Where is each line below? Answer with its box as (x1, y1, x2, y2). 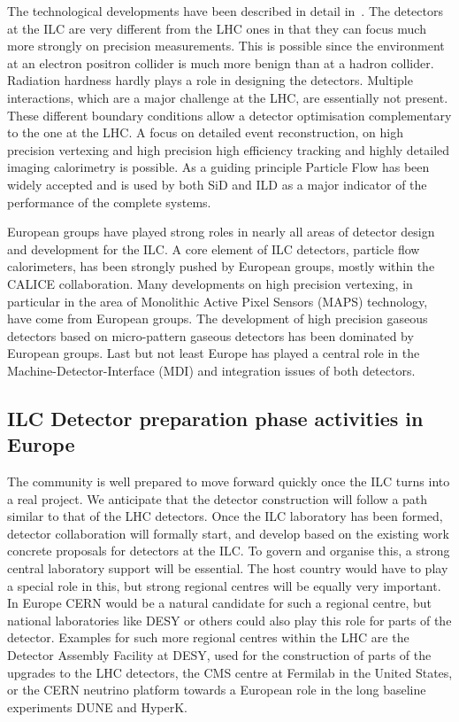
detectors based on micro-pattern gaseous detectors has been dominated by (7, 326, 414, 345)
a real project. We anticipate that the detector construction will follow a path (7, 489, 428, 508)
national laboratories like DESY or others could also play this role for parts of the (7, 610, 452, 629)
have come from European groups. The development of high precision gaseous (7, 309, 428, 328)
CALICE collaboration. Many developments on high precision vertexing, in (7, 274, 413, 292)
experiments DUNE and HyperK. (7, 697, 187, 716)
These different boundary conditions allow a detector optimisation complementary (7, 105, 452, 124)
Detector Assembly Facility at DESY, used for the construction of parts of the (7, 646, 432, 664)
